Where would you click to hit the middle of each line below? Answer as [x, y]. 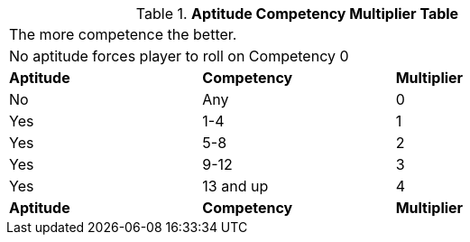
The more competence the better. [123, 34]
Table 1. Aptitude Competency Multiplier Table [297, 14]
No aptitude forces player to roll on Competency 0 [179, 56]
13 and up [235, 186]
